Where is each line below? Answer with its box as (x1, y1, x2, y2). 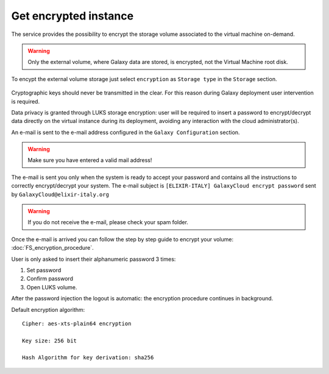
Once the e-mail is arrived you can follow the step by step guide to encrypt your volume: (11, 235, 234, 243)
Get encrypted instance (11, 9, 134, 23)
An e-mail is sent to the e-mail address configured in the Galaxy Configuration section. (11, 129, 240, 136)
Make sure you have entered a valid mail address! (27, 157, 152, 164)
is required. (11, 97, 40, 105)
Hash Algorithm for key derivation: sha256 (22, 354, 154, 361)
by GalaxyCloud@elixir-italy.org (11, 191, 110, 198)
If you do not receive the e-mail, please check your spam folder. (27, 219, 189, 226)
